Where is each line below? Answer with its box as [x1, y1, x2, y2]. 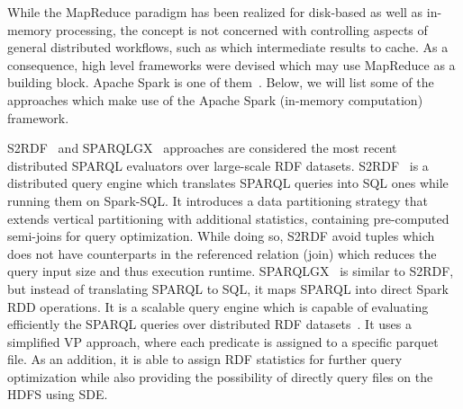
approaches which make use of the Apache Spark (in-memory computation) [7, 90, 423, 109]
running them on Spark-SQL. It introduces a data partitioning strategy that [7, 191, 428, 209]
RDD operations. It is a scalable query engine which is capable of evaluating [7, 297, 429, 316]
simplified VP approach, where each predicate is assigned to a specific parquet [7, 332, 439, 351]
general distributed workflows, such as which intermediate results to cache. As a [7, 38, 449, 57]
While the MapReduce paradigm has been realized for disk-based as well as [7, 3, 423, 21]
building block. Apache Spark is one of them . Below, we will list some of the [7, 73, 434, 92]
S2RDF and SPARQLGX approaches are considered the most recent [7, 138, 397, 157]
